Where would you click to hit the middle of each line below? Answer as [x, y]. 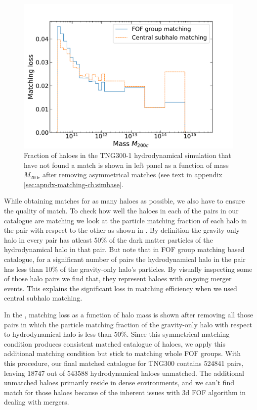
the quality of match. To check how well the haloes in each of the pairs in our [121, 211]
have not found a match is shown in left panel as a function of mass [126, 165]
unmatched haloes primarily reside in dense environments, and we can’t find [119, 383]
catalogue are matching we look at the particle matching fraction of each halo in [126, 220]
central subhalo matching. [43, 298]
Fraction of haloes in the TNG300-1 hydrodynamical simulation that [128, 155]
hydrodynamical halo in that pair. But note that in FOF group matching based [124, 249]
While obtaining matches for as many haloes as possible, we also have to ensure [125, 201]
